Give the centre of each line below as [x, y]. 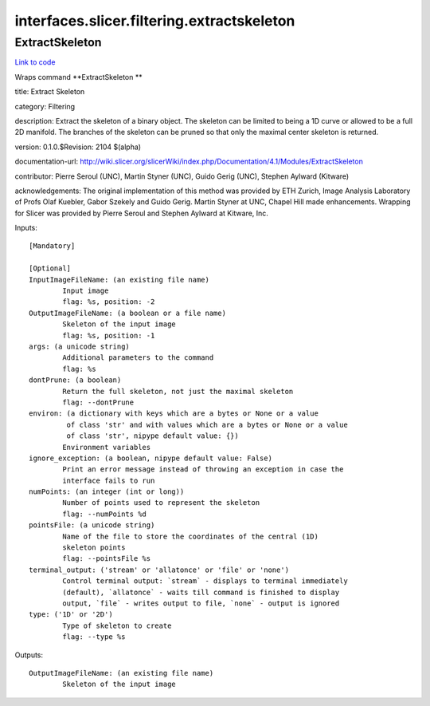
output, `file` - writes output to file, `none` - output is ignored [201, 603]
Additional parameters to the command [138, 358]
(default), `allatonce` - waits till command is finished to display [201, 592]
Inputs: [26, 228]
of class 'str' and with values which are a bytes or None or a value [207, 424]
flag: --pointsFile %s [107, 559]
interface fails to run [109, 480]
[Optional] [50, 268]
